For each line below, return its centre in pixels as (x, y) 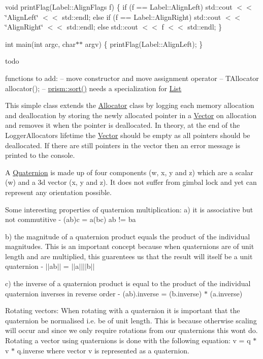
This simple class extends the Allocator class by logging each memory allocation (130, 105)
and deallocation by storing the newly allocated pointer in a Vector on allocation (131, 115)
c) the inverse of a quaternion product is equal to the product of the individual (128, 283)
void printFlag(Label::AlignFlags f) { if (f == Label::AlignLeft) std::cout (119, 7)
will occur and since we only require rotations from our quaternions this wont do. (131, 330)
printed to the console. (40, 155)
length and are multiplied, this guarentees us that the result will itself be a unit (129, 256)
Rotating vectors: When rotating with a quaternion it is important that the (123, 310)
